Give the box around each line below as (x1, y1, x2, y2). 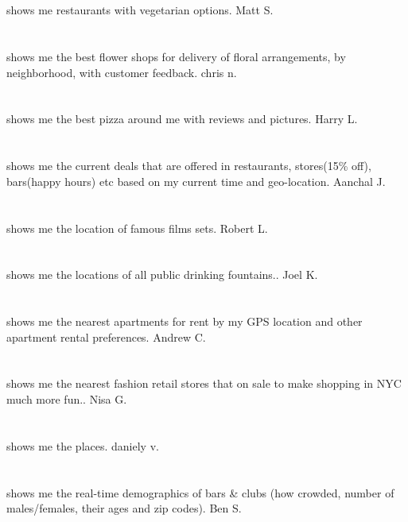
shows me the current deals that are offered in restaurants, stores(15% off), (6, 157, 371, 174)
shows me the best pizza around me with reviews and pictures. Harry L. (6, 110, 358, 127)
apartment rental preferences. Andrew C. (6, 328, 206, 345)
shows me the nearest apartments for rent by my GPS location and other (6, 313, 363, 330)
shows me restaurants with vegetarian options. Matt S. (6, 2, 274, 18)
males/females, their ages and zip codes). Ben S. (6, 500, 242, 516)
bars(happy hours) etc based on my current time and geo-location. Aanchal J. (6, 172, 386, 189)
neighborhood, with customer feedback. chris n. (6, 64, 237, 80)
